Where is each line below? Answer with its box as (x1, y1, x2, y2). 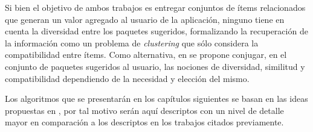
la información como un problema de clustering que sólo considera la (5, 36, 259, 49)
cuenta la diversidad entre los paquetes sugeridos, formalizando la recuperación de (5, 25, 308, 37)
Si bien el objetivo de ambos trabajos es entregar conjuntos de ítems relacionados (5, 1, 306, 13)
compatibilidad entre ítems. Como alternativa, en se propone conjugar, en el (5, 48, 287, 61)
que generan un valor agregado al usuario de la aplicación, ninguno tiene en (5, 13, 285, 25)
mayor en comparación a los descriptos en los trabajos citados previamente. (5, 116, 284, 128)
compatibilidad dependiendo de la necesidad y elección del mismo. (5, 72, 250, 84)
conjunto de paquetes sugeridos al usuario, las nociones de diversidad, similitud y (5, 60, 305, 72)
